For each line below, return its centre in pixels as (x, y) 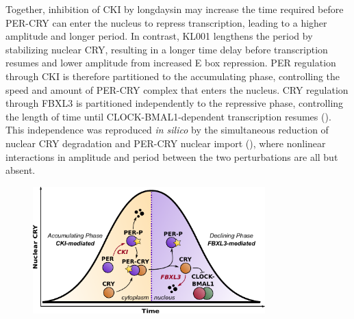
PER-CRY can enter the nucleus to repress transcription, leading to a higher (166, 22)
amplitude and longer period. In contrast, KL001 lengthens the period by (159, 36)
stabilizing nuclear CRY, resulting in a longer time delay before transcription (167, 49)
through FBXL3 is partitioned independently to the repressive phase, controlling (175, 103)
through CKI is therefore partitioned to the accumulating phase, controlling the (173, 76)
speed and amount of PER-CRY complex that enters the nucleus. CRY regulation (177, 89)
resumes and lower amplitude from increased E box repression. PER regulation (171, 63)
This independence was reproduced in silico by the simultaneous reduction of (167, 130)
